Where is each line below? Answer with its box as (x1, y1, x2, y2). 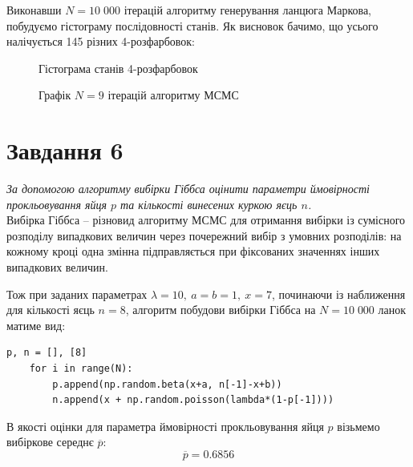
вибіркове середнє (6, 433, 94, 450)
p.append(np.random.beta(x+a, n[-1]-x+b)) (52, 378, 282, 390)
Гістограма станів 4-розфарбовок (38, 59, 198, 76)
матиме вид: (6, 316, 66, 333)
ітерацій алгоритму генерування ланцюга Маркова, (123, 2, 372, 18)
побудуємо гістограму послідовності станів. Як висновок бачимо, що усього (6, 17, 379, 34)
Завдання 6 (6, 134, 123, 167)
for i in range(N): (29, 363, 133, 375)
